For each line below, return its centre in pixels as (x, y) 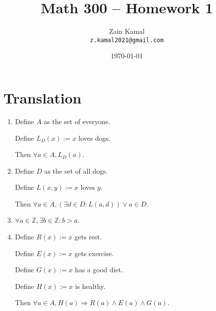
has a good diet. (99, 270)
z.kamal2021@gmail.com (127, 40)
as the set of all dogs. (76, 170)
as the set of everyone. (77, 121)
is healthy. (90, 286)
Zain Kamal (127, 31)
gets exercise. (94, 253)
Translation (43, 97)
